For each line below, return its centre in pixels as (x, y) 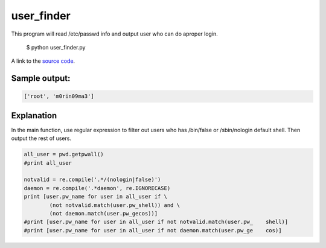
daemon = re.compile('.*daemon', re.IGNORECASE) (97, 188)
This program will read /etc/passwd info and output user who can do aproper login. (115, 34)
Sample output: (41, 78)
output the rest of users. (41, 138)
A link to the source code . (43, 61)
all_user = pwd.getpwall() (64, 154)
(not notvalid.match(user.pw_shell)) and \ (115, 205)
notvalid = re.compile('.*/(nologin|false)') (92, 180)
